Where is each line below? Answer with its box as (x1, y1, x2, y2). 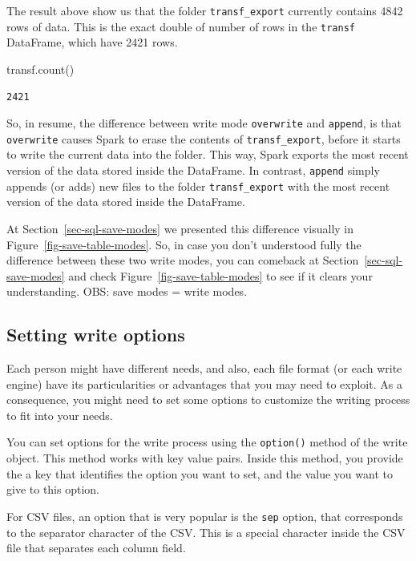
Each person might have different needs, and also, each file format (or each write (6, 360, 402, 377)
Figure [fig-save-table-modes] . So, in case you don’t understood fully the (6, 236, 361, 252)
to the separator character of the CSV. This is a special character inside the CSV (6, 523, 406, 540)
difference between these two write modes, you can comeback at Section (6, 252, 359, 268)
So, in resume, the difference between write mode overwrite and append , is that (6, 115, 402, 131)
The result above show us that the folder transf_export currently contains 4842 (6, 2, 403, 18)
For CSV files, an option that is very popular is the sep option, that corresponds (6, 507, 403, 524)
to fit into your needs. (6, 406, 113, 423)
